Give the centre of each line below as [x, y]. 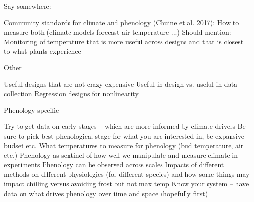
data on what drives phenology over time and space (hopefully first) [106, 193]
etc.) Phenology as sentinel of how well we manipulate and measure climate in [121, 155]
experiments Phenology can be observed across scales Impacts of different [114, 164]
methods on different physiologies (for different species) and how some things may [127, 174]
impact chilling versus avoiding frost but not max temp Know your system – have [127, 183]
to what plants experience [43, 51]
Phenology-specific [32, 110]
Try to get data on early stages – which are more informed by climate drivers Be [125, 126]
